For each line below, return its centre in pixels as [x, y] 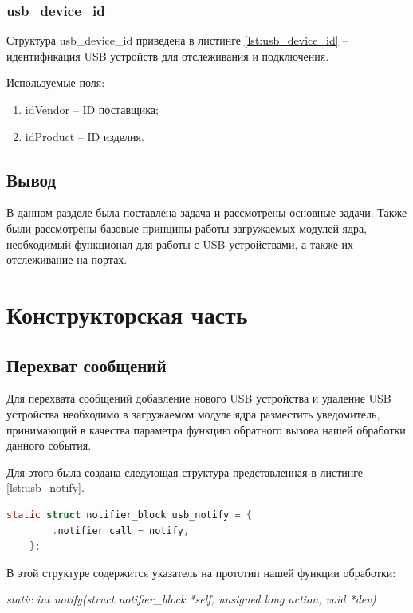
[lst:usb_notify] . [45, 487]
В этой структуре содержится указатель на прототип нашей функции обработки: [201, 572]
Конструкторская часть [127, 314]
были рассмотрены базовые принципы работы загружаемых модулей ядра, [187, 228]
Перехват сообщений [87, 365]
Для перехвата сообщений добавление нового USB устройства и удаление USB [199, 398]
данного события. [49, 445]
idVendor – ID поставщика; [92, 109]
